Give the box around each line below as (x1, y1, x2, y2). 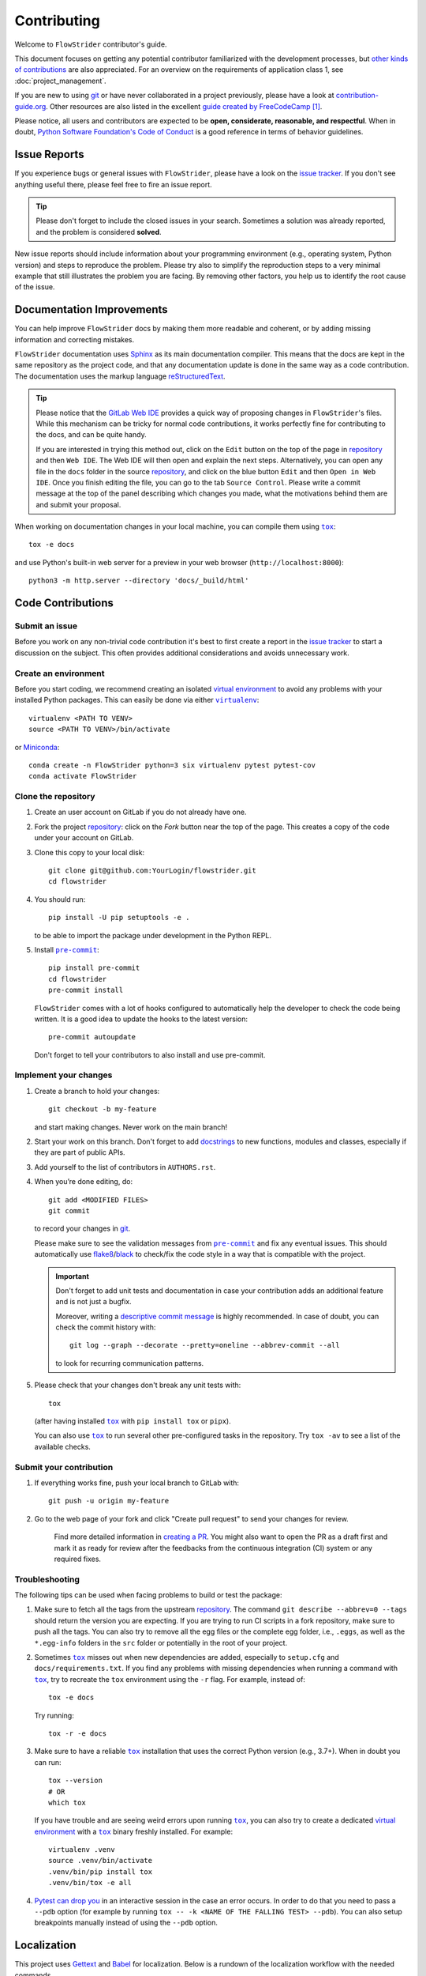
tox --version (48, 1776, 103, 1786)
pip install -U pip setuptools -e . (48, 913, 190, 922)
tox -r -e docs (48, 1729, 107, 1738)
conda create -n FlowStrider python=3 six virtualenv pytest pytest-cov (28, 760, 316, 770)
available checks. (34, 1442, 91, 1451)
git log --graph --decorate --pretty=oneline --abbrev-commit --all (69, 1341, 340, 1350)
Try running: (34, 1710, 74, 1720)
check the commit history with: (55, 1322, 156, 1332)
